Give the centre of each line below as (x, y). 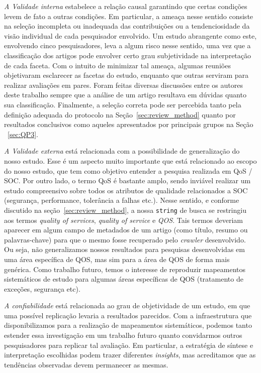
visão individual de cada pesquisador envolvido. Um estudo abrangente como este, (130, 35)
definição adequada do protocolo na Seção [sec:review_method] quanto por (120, 114)
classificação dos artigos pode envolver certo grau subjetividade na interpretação (128, 55)
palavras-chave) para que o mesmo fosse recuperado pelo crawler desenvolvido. (125, 239)
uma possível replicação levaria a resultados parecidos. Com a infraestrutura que (128, 315)
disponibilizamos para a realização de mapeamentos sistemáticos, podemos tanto (128, 325)
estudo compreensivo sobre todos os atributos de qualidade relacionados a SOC (126, 190)
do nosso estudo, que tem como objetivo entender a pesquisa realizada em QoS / (128, 170)
